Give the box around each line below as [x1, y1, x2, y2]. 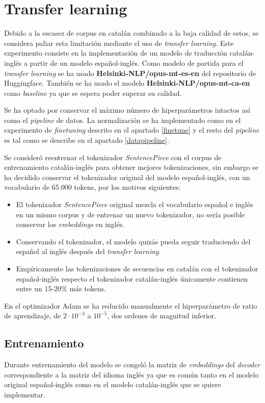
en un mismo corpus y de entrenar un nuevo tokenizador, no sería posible [16, 209, 245, 219]
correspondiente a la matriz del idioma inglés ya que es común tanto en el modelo [4, 369, 259, 380]
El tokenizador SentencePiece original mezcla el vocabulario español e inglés [16, 199, 253, 210]
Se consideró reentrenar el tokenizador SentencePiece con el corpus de [4, 152, 222, 162]
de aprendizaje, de [4, 310, 61, 321]
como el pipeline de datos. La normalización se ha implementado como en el [4, 114, 241, 125]
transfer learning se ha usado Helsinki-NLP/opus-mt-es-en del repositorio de [4, 67, 256, 78]
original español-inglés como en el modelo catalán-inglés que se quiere [4, 379, 221, 390]
